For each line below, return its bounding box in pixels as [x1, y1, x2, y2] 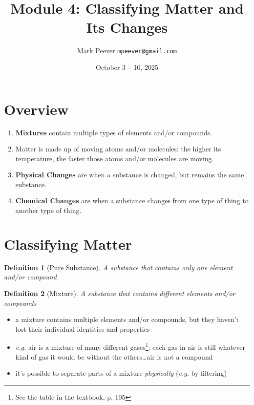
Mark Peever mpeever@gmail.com [77, 45, 177, 56]
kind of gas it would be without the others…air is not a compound [15, 351, 213, 362]
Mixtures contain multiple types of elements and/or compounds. [15, 127, 212, 137]
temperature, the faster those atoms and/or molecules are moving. [15, 153, 214, 163]
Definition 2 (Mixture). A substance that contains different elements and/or [4, 288, 235, 298]
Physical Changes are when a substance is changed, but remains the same [15, 170, 244, 180]
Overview [4, 99, 69, 119]
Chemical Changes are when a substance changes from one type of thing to [15, 195, 249, 206]
